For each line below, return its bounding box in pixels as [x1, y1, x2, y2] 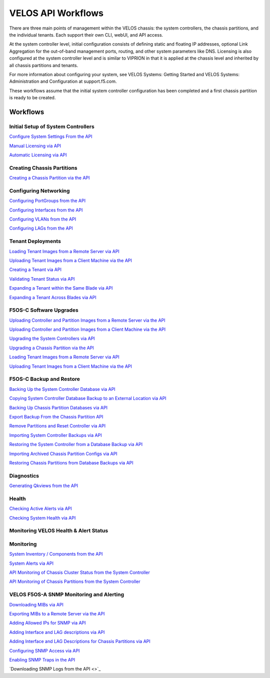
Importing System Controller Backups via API [9, 432, 102, 438]
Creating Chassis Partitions [9, 164, 77, 171]
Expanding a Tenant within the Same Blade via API [9, 285, 113, 291]
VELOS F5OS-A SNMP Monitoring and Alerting [9, 591, 124, 598]
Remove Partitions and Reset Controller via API [9, 423, 106, 429]
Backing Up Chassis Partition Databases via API [9, 404, 107, 410]
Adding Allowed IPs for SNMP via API [9, 620, 86, 626]
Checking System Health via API [9, 515, 76, 521]
